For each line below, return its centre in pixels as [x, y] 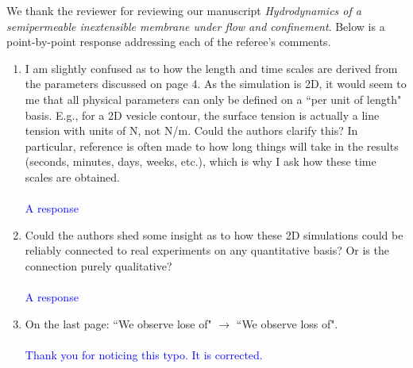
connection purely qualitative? [98, 265]
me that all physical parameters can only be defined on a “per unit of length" [213, 99]
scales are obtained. [72, 176]
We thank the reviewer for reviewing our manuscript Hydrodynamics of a [184, 10]
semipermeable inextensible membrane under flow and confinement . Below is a [196, 26]
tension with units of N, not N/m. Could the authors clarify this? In [191, 130]
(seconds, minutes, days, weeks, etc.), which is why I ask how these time [201, 161]
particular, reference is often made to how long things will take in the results [212, 146]
